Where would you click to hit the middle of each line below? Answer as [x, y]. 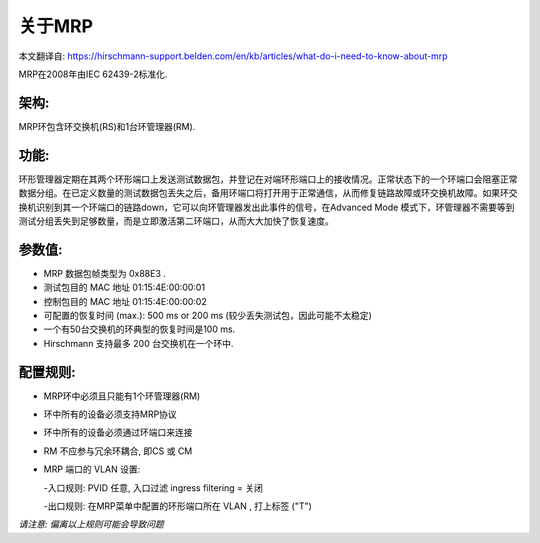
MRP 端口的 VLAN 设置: [92, 469]
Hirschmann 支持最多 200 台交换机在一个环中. [138, 343]
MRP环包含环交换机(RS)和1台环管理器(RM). [107, 126]
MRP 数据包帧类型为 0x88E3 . [105, 273]
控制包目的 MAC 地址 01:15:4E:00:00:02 [125, 301]
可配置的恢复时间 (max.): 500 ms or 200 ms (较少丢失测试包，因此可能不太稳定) [207, 315]
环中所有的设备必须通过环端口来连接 [118, 432]
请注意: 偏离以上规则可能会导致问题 [91, 524]
